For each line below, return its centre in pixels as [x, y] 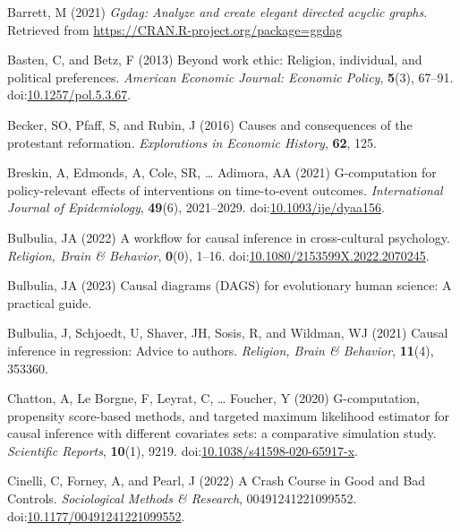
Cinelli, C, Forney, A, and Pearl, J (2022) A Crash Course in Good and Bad [217, 481]
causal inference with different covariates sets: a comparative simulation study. [222, 433]
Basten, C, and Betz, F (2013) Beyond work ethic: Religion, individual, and [215, 60]
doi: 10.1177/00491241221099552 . [96, 515]
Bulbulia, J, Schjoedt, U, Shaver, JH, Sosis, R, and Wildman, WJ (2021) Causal [228, 333]
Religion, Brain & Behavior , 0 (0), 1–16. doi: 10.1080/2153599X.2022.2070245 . [218, 255]
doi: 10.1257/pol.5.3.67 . [69, 94]
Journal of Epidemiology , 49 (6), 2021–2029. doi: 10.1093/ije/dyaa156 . [196, 207]
